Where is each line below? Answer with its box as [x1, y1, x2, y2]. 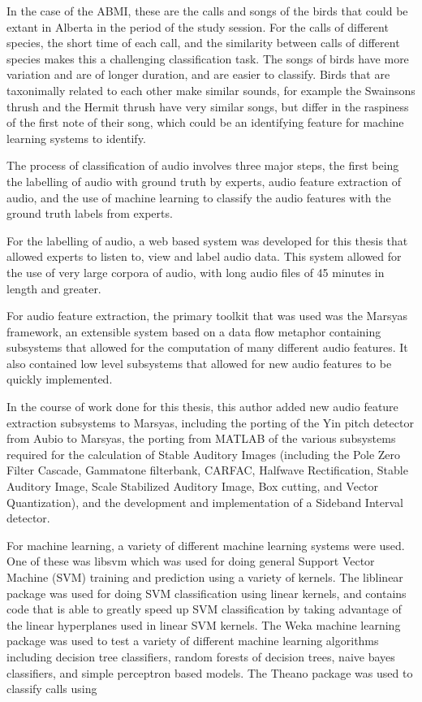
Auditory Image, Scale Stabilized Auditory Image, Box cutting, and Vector [6, 478, 379, 495]
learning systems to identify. [6, 129, 146, 146]
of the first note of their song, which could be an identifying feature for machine [6, 114, 404, 131]
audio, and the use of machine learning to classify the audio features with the [6, 188, 391, 206]
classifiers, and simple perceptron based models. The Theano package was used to [6, 664, 413, 681]
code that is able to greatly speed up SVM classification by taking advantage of [6, 600, 402, 617]
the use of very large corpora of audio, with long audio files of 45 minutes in [6, 263, 385, 280]
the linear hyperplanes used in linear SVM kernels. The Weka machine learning [6, 616, 401, 633]
